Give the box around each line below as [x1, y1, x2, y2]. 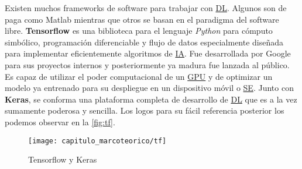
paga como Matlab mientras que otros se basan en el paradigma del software [5, 13, 279, 25]
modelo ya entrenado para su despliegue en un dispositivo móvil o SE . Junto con [5, 82, 294, 94]
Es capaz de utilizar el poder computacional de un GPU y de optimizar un [5, 70, 273, 82]
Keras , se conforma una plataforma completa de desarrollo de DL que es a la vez [5, 93, 297, 105]
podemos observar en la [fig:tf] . [5, 115, 115, 128]
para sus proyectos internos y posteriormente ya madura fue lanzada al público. [5, 58, 290, 71]
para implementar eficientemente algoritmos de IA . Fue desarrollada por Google [5, 47, 291, 59]
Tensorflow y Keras [28, 153, 97, 166]
